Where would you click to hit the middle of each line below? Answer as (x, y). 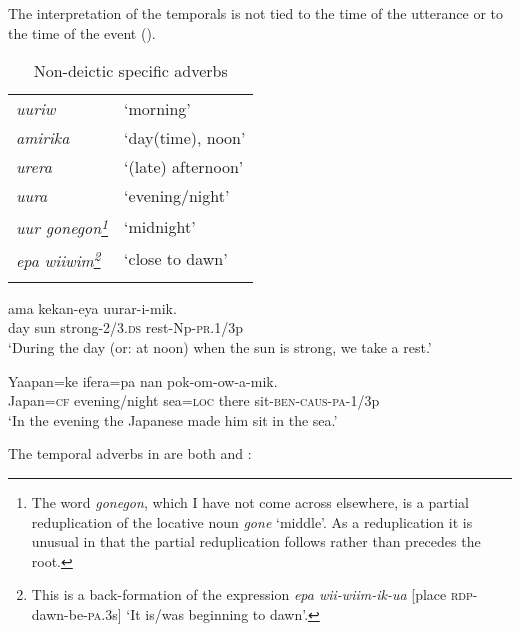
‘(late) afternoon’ (184, 167)
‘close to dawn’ (176, 259)
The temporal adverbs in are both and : (130, 453)
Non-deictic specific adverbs (130, 71)
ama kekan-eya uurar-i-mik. (92, 307)
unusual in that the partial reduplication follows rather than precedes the (256, 541)
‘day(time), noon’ (185, 138)
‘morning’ (157, 109)
